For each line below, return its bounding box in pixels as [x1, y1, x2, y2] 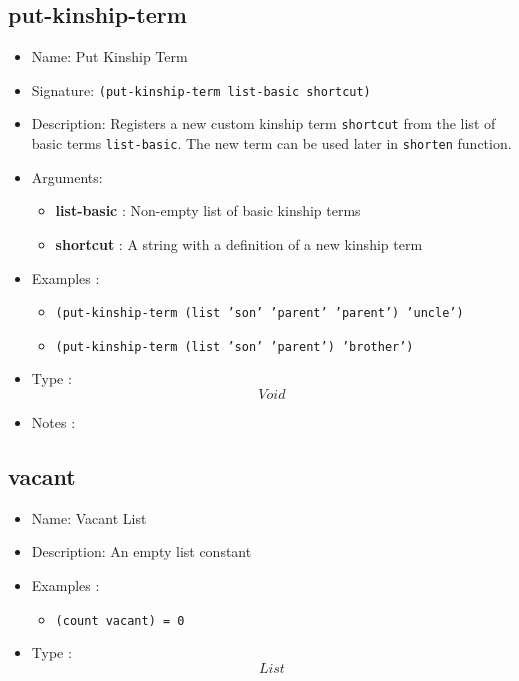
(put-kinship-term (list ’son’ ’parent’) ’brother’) [55, 339, 414, 354]
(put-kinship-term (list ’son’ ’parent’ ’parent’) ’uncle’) [55, 306, 464, 321]
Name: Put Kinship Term [31, 46, 188, 67]
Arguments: [31, 166, 103, 187]
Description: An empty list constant [31, 541, 252, 562]
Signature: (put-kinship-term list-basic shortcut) [31, 79, 371, 100]
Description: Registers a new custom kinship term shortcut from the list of [31, 113, 496, 134]
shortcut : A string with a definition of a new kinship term [55, 233, 423, 254]
